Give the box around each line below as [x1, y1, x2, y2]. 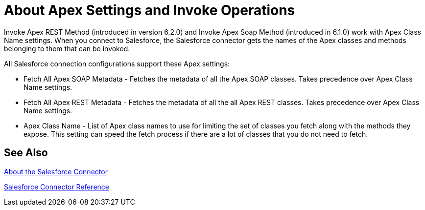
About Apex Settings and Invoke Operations [4, 2, 295, 19]
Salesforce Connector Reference [4, 182, 109, 191]
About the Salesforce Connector [4, 167, 108, 176]
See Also [4, 147, 48, 159]
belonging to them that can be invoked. [4, 44, 130, 53]
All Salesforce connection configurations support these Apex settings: [4, 59, 230, 68]
